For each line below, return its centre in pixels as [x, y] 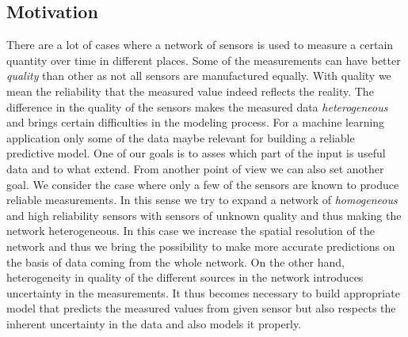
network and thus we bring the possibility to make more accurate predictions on [201, 246]
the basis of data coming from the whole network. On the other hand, [175, 261]
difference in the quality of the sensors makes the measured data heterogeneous [197, 106]
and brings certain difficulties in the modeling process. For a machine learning [196, 122]
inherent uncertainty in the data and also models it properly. [154, 323]
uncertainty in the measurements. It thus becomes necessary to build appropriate [203, 292]
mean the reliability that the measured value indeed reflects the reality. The [190, 91]
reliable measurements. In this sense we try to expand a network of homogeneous [202, 200]
